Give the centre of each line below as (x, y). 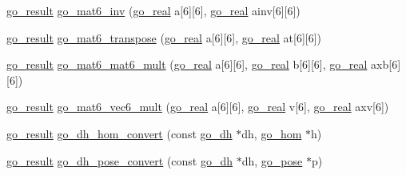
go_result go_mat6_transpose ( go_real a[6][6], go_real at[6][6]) (164, 37)
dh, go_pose (272, 160)
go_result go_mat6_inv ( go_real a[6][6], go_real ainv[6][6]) (153, 10)
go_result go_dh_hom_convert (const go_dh (119, 133)
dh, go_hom (272, 133)
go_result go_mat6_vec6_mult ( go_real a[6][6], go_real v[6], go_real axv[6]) (198, 107)
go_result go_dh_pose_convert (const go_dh (120, 160)
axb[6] (386, 64)
